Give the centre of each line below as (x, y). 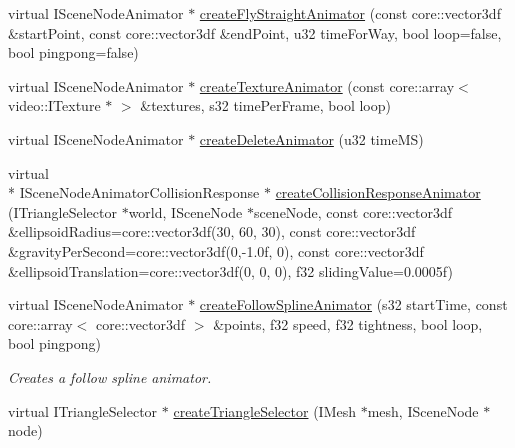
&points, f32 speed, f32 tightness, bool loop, (348, 323)
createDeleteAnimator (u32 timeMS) (311, 138)
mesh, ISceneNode (423, 410)
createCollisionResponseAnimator (378, 192)
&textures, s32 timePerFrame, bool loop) (265, 105)
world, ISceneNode (185, 211)
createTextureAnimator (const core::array (327, 85)
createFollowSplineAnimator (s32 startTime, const (353, 304)
